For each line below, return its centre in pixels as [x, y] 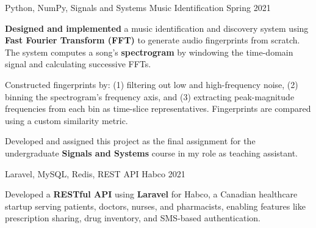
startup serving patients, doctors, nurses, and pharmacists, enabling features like [155, 206]
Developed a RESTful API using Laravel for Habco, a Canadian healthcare [151, 194]
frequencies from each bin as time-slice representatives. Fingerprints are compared [158, 108]
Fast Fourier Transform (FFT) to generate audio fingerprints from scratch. [153, 40]
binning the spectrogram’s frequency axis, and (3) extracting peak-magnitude [150, 96]
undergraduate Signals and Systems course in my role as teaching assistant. [152, 153]
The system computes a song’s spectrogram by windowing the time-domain [149, 52]
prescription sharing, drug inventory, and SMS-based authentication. [133, 218]
